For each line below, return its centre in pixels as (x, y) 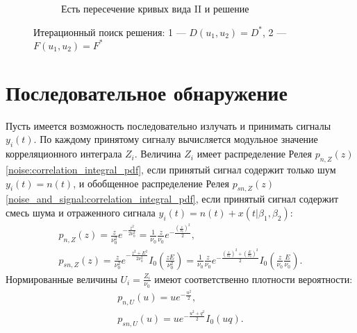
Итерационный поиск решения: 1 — (110, 32)
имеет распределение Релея (255, 154)
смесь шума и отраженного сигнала (81, 212)
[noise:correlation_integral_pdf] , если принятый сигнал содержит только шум (171, 169)
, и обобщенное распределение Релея (151, 183)
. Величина (158, 154)
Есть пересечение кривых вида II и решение (155, 8)
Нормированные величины (61, 279)
